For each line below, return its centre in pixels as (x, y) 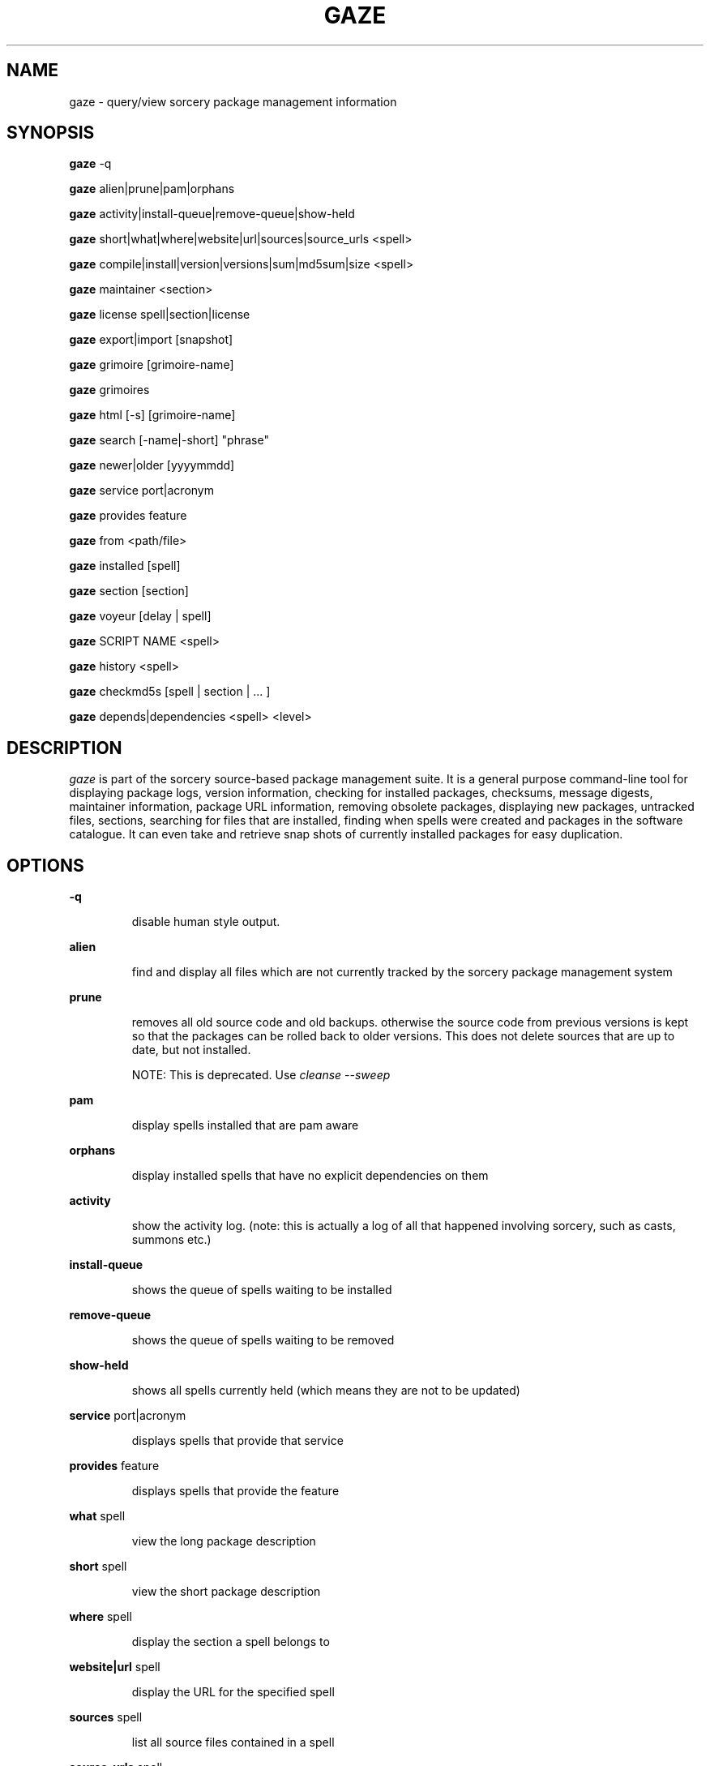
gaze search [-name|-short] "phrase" (169, 440)
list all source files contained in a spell (233, 1742)
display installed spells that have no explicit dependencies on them (310, 1176)
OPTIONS (45, 865)
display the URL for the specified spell (233, 1692)
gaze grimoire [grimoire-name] (152, 365)
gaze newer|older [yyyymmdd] (152, 465)
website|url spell (115, 1667)
